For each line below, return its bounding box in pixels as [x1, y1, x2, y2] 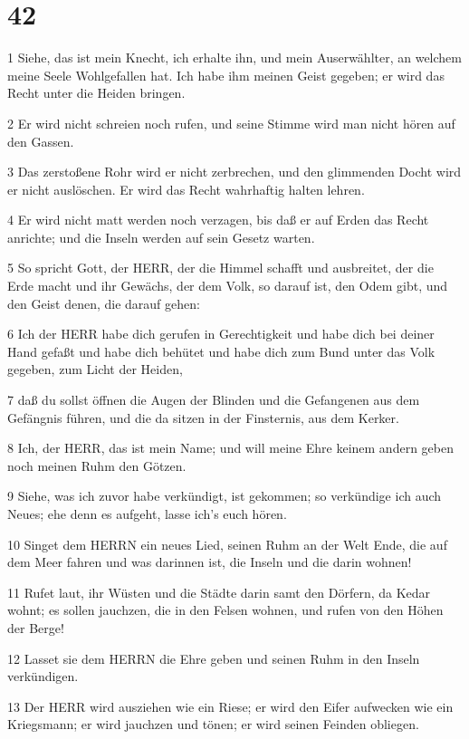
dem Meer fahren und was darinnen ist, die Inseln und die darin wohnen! [7, 552, 412, 571]
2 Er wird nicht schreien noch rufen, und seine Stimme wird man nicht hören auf [7, 113, 455, 132]
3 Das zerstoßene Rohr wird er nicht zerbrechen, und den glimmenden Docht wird [7, 162, 462, 181]
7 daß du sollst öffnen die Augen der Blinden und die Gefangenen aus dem [7, 390, 420, 409]
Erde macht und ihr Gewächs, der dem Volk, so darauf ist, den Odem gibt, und [7, 276, 448, 295]
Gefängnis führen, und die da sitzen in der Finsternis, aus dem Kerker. [7, 408, 399, 427]
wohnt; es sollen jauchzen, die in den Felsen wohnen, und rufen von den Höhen [7, 600, 444, 619]
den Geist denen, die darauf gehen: [7, 293, 200, 312]
